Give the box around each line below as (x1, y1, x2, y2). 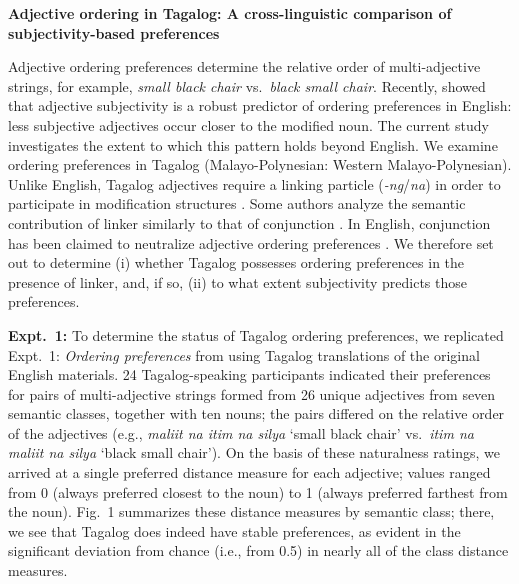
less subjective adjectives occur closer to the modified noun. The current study (8, 114, 489, 135)
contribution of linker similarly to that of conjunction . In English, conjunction (8, 212, 491, 233)
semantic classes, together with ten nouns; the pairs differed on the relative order (8, 403, 505, 424)
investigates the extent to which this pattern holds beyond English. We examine (8, 134, 498, 155)
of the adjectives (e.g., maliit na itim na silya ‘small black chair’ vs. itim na (8, 422, 474, 443)
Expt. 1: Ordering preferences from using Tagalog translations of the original (8, 344, 480, 365)
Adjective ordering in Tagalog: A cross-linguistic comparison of (8, 3, 452, 23)
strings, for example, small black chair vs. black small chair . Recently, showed (8, 75, 486, 96)
